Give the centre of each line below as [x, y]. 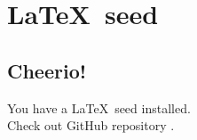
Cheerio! [47, 70]
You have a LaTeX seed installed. [99, 107]
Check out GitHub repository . [91, 125]
